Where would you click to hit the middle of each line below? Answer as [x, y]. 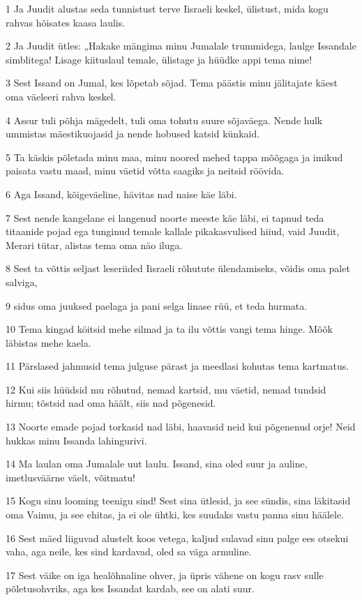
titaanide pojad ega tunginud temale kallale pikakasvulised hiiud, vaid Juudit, [173, 231]
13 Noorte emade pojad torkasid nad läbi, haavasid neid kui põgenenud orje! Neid [181, 427]
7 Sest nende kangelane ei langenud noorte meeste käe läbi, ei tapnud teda [165, 217]
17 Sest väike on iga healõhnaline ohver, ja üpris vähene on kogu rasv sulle [165, 575]
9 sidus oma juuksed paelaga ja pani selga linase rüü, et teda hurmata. [157, 305]
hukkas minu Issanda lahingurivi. [76, 440]
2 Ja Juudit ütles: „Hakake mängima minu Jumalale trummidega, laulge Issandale [181, 46]
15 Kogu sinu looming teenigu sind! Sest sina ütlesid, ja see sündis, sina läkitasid [178, 501]
